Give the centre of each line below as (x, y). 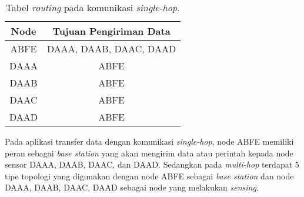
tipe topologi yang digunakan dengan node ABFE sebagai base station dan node (149, 176)
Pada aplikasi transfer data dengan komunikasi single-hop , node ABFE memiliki (149, 141)
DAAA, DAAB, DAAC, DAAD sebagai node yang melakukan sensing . (132, 187)
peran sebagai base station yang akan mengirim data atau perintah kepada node (149, 153)
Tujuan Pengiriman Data (111, 31)
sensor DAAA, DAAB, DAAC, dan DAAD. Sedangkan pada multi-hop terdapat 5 (152, 164)
